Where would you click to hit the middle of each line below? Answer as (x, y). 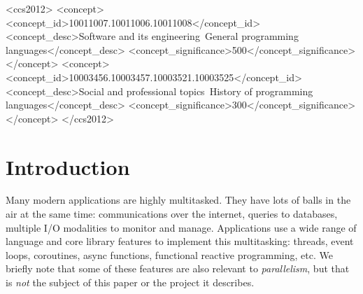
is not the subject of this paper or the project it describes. (130, 282)
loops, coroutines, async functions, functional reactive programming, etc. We (169, 254)
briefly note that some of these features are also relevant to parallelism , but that (178, 268)
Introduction (68, 166)
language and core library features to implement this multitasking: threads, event (180, 241)
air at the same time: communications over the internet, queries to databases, (172, 214)
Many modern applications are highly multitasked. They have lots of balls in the (178, 200)
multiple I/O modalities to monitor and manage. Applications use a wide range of (181, 227)
